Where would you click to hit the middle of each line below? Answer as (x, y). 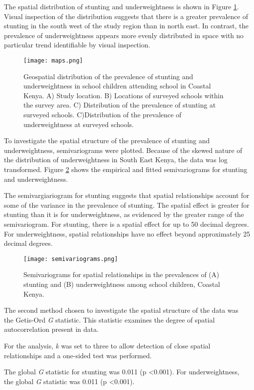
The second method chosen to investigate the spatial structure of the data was (121, 310)
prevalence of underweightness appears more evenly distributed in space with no (124, 35)
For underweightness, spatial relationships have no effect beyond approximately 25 (127, 233)
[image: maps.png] (53, 60)
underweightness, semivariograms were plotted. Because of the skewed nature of (123, 150)
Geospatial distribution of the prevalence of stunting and (108, 76)
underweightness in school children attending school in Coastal (117, 86)
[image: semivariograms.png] (71, 259)
